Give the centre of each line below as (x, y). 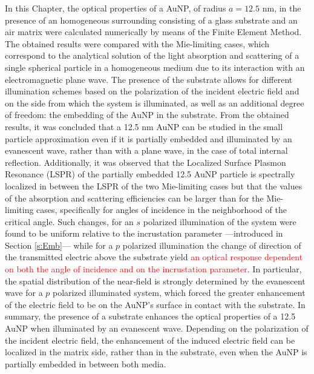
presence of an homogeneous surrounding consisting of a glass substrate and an (151, 20)
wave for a (24, 293)
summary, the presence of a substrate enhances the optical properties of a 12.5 (150, 316)
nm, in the (282, 8)
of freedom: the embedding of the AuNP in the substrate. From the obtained (147, 115)
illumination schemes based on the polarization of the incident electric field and (152, 91)
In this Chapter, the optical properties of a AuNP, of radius (116, 8)
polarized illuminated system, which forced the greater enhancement (179, 293)
